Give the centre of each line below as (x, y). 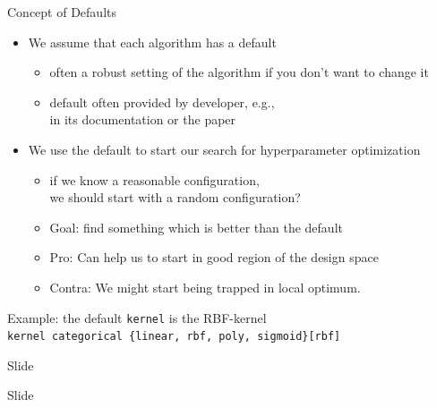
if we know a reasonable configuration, (154, 179)
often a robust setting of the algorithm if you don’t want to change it (239, 72)
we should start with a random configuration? (175, 197)
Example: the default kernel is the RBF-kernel (137, 317)
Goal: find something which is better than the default (196, 227)
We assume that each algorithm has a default (152, 42)
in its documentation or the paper (143, 119)
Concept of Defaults (62, 12)
